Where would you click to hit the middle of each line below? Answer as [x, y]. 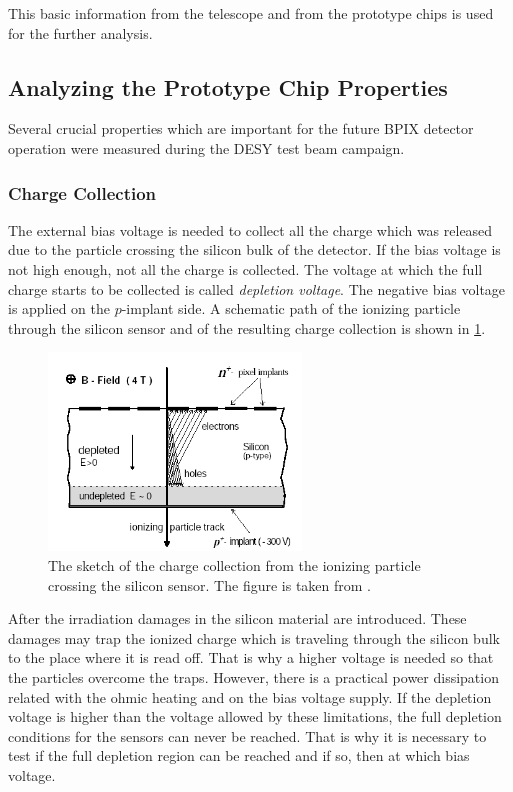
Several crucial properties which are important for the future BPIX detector [241, 128]
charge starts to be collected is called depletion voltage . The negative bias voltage [257, 288]
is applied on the [59, 308]
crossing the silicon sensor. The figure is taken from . [209, 584]
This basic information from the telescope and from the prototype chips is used [251, 13]
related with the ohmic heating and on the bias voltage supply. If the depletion [250, 696]
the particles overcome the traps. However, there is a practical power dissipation [253, 676]
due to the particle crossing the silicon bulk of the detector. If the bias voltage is [254, 249]
